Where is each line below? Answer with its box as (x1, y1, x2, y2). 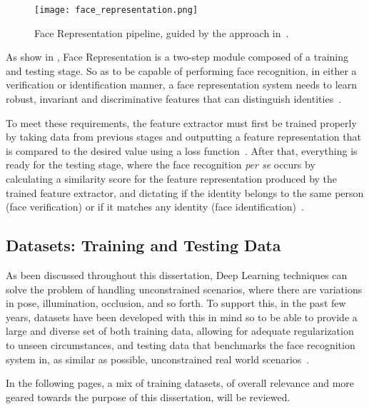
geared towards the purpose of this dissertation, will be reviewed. (6, 389, 290, 404)
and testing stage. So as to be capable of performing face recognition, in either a (6, 63, 357, 78)
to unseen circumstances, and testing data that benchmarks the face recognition (6, 337, 355, 352)
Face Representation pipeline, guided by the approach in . (34, 25, 289, 40)
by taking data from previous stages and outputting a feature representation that (6, 129, 361, 144)
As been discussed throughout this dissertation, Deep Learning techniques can (6, 267, 348, 282)
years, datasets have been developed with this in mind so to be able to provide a (6, 309, 358, 324)
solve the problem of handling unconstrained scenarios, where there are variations (6, 281, 363, 296)
